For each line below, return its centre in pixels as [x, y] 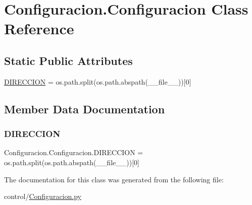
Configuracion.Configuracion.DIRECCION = [74, 152]
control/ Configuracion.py [43, 196]
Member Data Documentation [85, 109]
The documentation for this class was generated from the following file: [114, 179]
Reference [39, 28]
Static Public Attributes [68, 60]
